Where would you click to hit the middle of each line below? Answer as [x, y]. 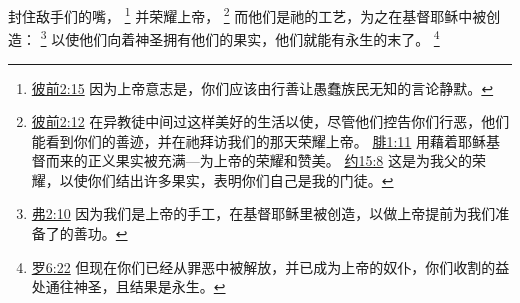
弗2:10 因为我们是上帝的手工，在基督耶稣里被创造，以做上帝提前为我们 [263, 213]
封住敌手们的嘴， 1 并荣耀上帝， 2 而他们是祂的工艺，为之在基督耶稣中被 [247, 14]
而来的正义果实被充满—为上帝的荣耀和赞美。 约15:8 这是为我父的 [259, 160]
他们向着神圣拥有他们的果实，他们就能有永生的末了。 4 [259, 37]
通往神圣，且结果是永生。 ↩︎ [135, 286]
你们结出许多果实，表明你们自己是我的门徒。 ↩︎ [240, 179]
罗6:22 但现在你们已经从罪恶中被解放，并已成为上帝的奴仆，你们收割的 [263, 266]
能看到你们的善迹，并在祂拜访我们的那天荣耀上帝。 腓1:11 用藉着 [245, 140]
